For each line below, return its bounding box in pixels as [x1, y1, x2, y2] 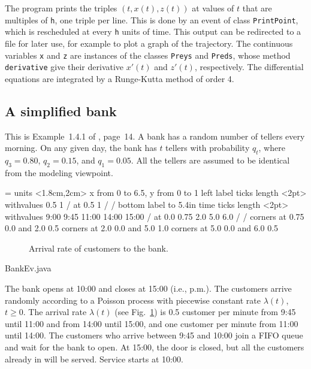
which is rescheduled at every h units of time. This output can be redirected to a [5, 25, 301, 38]
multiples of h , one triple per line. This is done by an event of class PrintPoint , [5, 13, 298, 26]
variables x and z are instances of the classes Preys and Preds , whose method [5, 49, 291, 61]
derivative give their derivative [5, 61, 124, 73]
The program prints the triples [5, 2, 117, 14]
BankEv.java [5, 262, 52, 274]
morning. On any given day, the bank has [5, 141, 157, 154]
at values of [192, 2, 234, 14]
